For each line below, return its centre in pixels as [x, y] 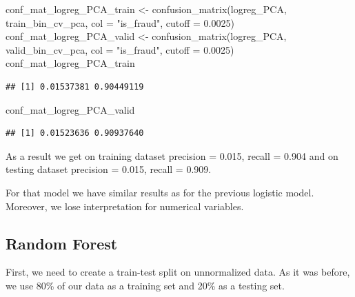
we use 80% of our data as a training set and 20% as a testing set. [145, 285]
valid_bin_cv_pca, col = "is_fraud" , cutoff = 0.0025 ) [120, 49]
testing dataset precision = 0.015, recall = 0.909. [109, 169]
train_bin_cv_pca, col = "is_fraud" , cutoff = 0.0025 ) [120, 22]
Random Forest [62, 243]
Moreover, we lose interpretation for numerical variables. [125, 206]
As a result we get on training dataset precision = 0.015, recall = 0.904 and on [172, 155]
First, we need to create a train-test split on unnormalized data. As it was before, [178, 272]
